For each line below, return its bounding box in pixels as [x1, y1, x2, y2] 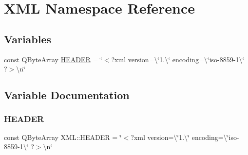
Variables [4, 31, 52, 46]
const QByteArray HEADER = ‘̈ [4, 54, 102, 64]
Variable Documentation [4, 87, 130, 103]
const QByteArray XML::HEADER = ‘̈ [4, 132, 122, 142]
